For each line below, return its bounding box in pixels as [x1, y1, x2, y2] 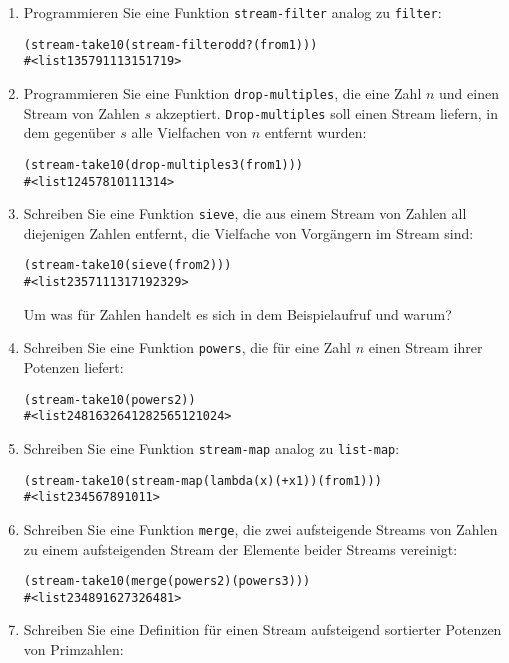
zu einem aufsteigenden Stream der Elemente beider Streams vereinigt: [23, 538, 458, 559]
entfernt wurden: [264, 122, 367, 143]
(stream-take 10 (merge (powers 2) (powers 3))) [23, 574, 311, 589]
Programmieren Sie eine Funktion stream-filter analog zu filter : [23, 2, 442, 22]
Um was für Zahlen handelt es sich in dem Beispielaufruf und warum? [23, 303, 452, 324]
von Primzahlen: [23, 639, 124, 660]
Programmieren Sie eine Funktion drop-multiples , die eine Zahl [23, 82, 422, 103]
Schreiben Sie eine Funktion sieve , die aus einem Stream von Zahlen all [23, 203, 467, 224]
